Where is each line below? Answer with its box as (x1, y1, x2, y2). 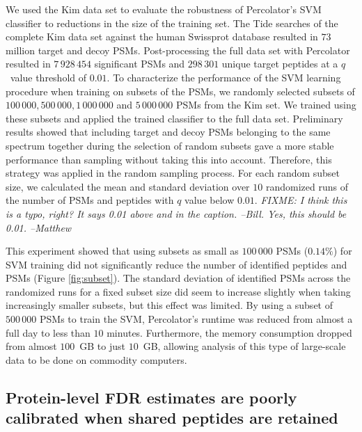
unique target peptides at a (221, 56, 338, 71)
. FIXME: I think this (254, 193, 347, 207)
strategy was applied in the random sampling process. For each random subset (6, 166, 340, 180)
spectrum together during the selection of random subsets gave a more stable (6, 138, 334, 152)
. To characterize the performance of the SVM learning (107, 70, 341, 84)
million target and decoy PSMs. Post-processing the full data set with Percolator (6, 42, 350, 57)
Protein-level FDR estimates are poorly (6, 386, 297, 408)
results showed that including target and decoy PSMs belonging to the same (6, 125, 331, 139)
